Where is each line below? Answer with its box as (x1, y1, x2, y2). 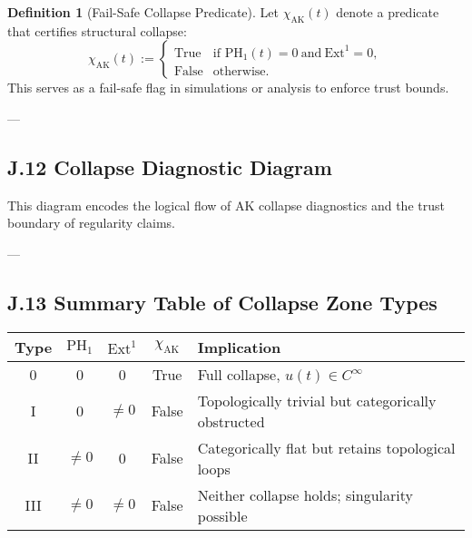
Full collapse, (197, 363, 280, 385)
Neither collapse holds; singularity (197, 484, 413, 505)
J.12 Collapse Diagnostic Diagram (7, 152, 332, 181)
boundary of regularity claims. (7, 213, 175, 232)
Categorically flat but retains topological (197, 436, 456, 458)
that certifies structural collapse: (7, 21, 187, 40)
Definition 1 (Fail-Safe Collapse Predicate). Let (7, 3, 279, 21)
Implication (197, 336, 281, 357)
